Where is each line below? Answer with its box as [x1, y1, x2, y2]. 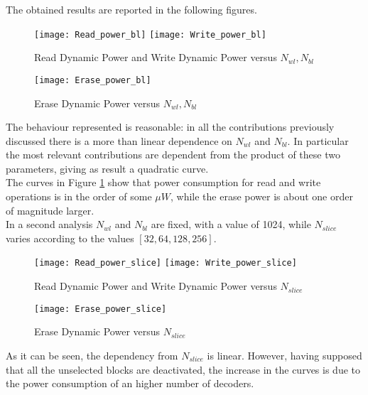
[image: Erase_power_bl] [34, 75, 151, 85]
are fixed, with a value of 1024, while [151, 217, 311, 232]
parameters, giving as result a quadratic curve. [6, 161, 209, 175]
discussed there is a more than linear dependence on [6, 133, 232, 148]
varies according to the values [6, 230, 134, 245]
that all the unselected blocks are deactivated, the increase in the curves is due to [6, 362, 360, 377]
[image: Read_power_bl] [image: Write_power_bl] [34, 29, 266, 40]
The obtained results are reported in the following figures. [6, 2, 257, 16]
